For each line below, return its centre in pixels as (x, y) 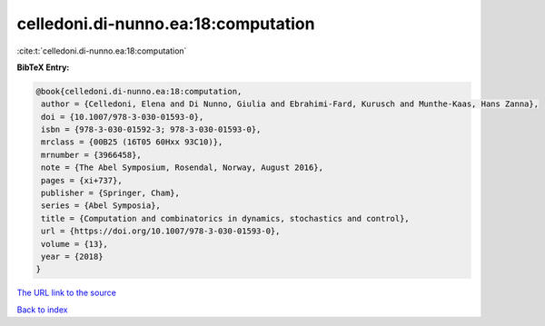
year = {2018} (72, 257)
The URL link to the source (67, 293)
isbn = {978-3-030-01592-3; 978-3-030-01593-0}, (151, 130)
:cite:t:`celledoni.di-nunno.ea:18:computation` (102, 51)
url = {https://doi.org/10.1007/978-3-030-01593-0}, (161, 231)
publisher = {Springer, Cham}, (111, 193)
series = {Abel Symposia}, (101, 206)
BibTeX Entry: (43, 67)
